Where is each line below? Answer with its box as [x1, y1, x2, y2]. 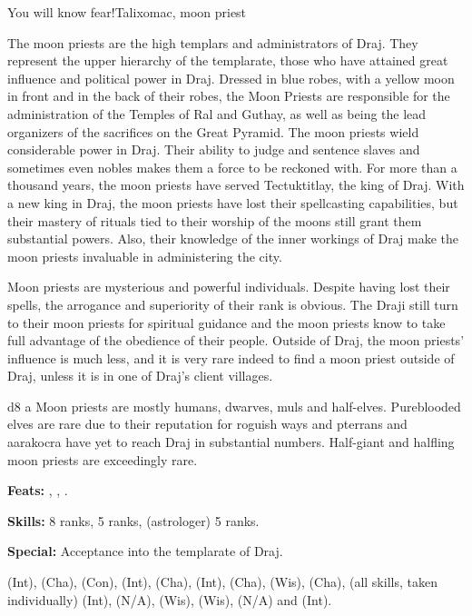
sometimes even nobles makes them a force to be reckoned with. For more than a [7, 157, 457, 176]
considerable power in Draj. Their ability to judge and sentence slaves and [7, 140, 420, 159]
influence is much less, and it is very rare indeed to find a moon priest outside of [7, 348, 455, 367]
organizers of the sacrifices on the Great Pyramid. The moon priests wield [7, 122, 419, 141]
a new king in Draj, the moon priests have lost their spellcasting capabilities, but [7, 193, 458, 212]
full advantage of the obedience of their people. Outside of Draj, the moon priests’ [7, 331, 465, 350]
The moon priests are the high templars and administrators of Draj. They [7, 33, 418, 52]
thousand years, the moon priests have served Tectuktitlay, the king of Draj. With [7, 175, 465, 194]
